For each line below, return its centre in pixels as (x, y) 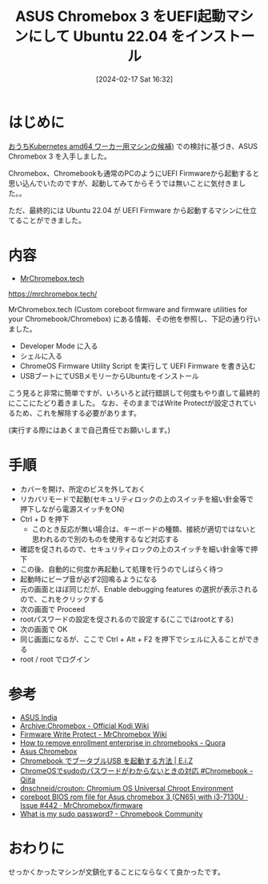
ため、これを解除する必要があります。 (78, 412)
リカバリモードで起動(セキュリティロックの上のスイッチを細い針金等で (137, 499)
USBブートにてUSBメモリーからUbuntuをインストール (110, 376)
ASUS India (38, 717)
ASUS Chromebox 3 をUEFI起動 (120, 16)
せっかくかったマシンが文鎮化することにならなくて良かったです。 (117, 872)
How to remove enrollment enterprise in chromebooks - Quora (123, 742)
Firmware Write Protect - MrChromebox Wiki (93, 734)
